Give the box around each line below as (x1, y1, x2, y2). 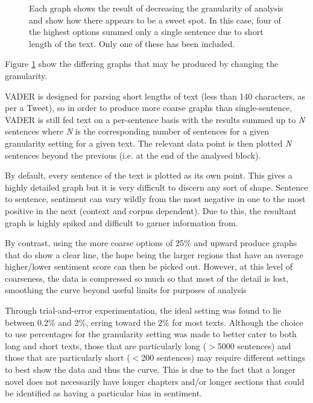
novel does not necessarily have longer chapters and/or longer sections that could (5, 375, 305, 387)
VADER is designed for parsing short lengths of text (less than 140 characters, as (5, 89, 306, 102)
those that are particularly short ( (5, 351, 130, 364)
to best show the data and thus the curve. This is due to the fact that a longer (5, 363, 296, 376)
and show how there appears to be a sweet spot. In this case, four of (29, 13, 281, 26)
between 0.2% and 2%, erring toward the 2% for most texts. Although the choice (5, 316, 303, 328)
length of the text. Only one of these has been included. (29, 37, 235, 49)
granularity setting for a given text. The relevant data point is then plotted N (5, 136, 292, 149)
